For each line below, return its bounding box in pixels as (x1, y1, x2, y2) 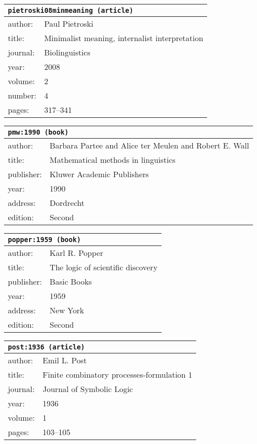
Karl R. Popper (49, 247, 103, 258)
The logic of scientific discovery (49, 261, 158, 273)
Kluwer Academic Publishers (49, 168, 149, 180)
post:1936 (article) (8, 343, 85, 351)
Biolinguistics (44, 47, 90, 58)
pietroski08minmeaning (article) (8, 6, 133, 14)
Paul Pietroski (44, 18, 93, 29)
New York (49, 304, 84, 316)
